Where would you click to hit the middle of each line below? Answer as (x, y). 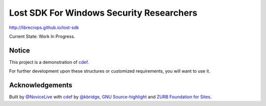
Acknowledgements (41, 85)
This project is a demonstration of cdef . (49, 62)
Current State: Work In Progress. (42, 36)
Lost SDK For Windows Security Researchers (103, 13)
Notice (20, 50)
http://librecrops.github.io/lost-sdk (44, 27)
